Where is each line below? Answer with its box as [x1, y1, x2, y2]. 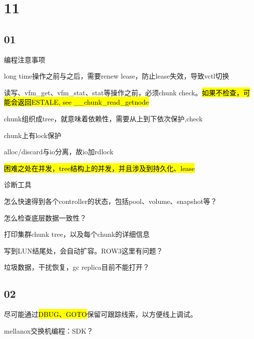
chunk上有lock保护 [4, 130, 61, 140]
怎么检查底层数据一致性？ [4, 212, 86, 223]
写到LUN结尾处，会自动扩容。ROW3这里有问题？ [4, 245, 163, 255]
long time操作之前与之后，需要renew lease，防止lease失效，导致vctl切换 [4, 71, 229, 81]
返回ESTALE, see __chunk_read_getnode [17, 97, 149, 107]
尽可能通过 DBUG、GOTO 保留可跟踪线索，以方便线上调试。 [4, 309, 197, 319]
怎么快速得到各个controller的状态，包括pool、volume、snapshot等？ [4, 196, 217, 206]
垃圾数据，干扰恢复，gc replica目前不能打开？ [4, 262, 150, 272]
